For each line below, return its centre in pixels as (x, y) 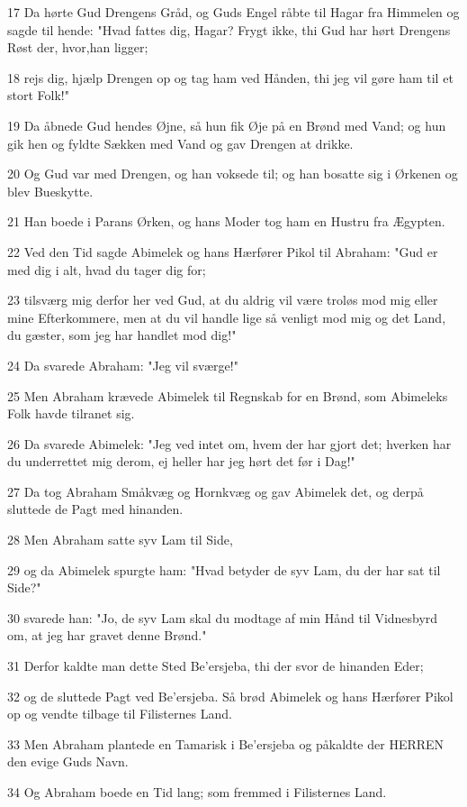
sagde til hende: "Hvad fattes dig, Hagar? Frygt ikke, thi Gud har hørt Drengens (229, 29)
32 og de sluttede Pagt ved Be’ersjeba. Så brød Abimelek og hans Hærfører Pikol (230, 696)
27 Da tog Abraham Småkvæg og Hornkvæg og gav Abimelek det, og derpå (216, 491)
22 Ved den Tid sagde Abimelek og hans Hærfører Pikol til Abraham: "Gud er (223, 251)
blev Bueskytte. (50, 191)
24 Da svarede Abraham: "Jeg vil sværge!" (123, 365)
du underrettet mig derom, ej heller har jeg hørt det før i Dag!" (181, 461)
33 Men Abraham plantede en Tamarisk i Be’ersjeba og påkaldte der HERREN (226, 743)
